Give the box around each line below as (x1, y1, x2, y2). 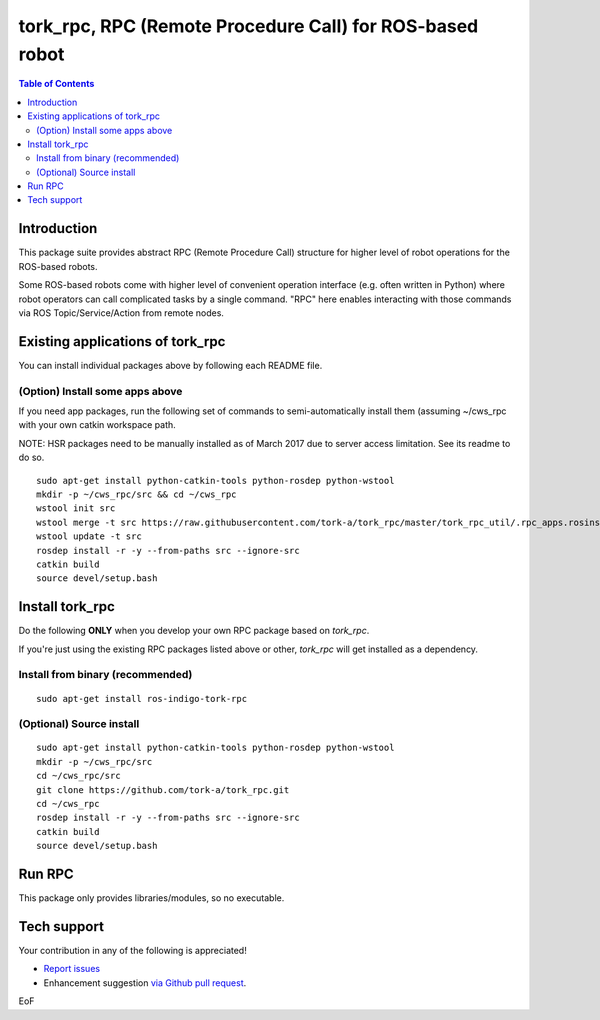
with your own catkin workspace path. (18, 419, 177, 431)
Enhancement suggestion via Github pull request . (43, 976, 247, 989)
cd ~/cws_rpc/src (36, 770, 121, 782)
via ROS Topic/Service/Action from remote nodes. (18, 306, 225, 319)
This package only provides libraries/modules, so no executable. (18, 892, 285, 904)
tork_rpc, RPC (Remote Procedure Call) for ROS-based (18, 15, 479, 37)
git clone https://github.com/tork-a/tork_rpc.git (36, 784, 290, 795)
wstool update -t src (36, 531, 142, 542)
